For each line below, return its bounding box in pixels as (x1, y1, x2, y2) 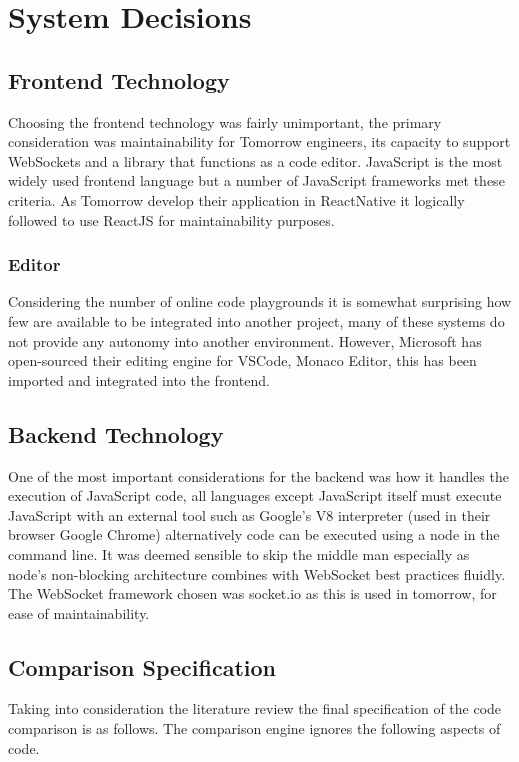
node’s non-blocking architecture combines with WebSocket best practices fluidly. (8, 563, 506, 584)
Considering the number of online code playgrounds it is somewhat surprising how (8, 291, 512, 312)
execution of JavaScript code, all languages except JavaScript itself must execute (8, 485, 502, 506)
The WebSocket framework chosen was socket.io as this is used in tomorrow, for (8, 583, 497, 604)
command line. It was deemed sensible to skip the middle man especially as (8, 543, 470, 564)
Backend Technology (8, 418, 224, 449)
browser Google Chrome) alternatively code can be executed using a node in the (8, 524, 500, 545)
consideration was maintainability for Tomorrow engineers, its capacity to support (8, 131, 511, 152)
